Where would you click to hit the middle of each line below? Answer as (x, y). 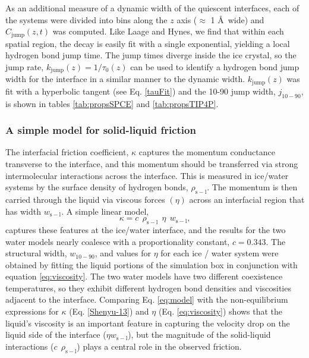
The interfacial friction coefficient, (67, 152)
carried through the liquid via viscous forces (85, 199)
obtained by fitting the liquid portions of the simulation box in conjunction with (152, 264)
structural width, (36, 253)
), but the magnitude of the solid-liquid (199, 335)
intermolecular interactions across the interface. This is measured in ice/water (147, 175)
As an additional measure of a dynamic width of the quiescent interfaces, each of (152, 8)
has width (23, 211)
